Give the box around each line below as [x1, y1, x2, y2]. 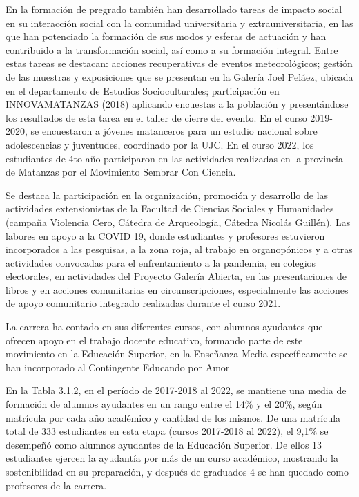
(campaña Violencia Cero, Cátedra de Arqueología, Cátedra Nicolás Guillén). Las [6, 214, 351, 229]
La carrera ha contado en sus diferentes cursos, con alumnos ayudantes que [6, 319, 323, 334]
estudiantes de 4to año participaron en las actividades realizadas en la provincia [6, 151, 343, 165]
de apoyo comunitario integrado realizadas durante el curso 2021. [6, 296, 281, 310]
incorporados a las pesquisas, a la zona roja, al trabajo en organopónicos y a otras [6, 242, 353, 256]
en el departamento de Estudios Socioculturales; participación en [6, 83, 280, 97]
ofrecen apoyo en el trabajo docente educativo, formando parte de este [6, 332, 303, 347]
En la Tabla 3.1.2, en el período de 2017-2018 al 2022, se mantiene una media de [6, 383, 347, 397]
